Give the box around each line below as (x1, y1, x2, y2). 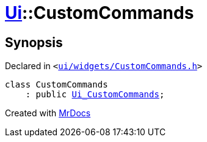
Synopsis (5, 34, 63, 50)
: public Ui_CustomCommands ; (25, 89, 165, 100)
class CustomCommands (5, 80, 108, 90)
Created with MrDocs (5, 108, 91, 119)
